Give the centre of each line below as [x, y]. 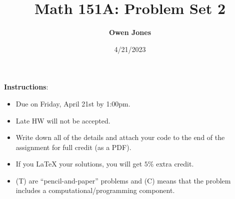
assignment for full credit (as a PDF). [73, 147]
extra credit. [175, 164]
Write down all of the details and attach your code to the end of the [120, 137]
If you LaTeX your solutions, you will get [79, 164]
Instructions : [26, 87]
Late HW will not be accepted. [63, 120]
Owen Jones [130, 32]
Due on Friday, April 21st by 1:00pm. [73, 103]
